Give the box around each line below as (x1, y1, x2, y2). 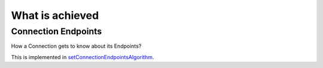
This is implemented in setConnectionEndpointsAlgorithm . (11, 53, 154, 60)
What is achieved (11, 9, 99, 22)
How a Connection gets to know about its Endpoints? (11, 43, 142, 50)
